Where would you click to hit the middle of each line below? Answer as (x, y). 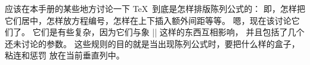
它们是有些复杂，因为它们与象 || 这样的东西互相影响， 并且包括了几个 (168, 32)
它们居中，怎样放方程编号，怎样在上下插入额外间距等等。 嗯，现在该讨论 (148, 20)
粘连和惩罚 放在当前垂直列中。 (65, 55)
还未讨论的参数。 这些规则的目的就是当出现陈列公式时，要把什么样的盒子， (152, 43)
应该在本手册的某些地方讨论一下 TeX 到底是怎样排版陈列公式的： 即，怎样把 (155, 8)
